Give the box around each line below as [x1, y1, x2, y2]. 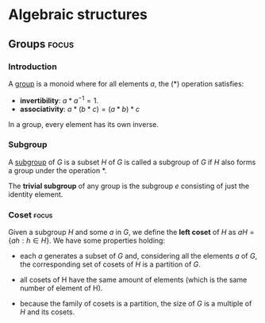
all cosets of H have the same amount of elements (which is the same [19, 275, 248, 285]
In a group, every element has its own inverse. [8, 119, 159, 129]
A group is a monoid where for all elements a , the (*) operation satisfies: [8, 79, 244, 88]
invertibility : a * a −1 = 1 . [19, 94, 99, 105]
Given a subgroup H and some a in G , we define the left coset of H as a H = [8, 228, 255, 237]
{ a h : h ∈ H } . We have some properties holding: [8, 236, 165, 245]
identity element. [8, 189, 63, 199]
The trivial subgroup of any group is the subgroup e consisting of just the [8, 181, 250, 190]
